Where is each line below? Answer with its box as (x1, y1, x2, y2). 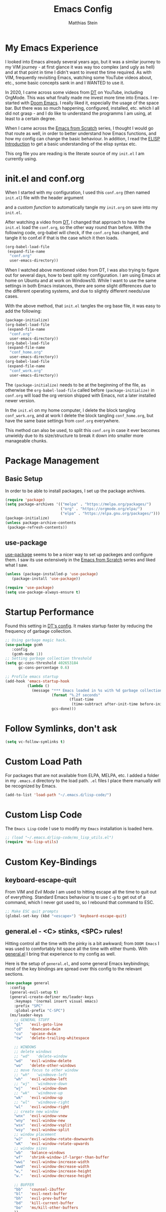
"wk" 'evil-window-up (14, 1095, 63, 1100)
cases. (5, 293, 19, 300)
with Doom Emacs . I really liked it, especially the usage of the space (20, 100, 159, 106)
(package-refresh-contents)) (7, 525, 68, 530)
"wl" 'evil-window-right (14, 1104, 70, 1109)
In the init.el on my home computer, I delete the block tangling (5, 407, 136, 413)
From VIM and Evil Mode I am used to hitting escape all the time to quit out (5, 889, 157, 895)
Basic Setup (5, 475, 43, 483)
